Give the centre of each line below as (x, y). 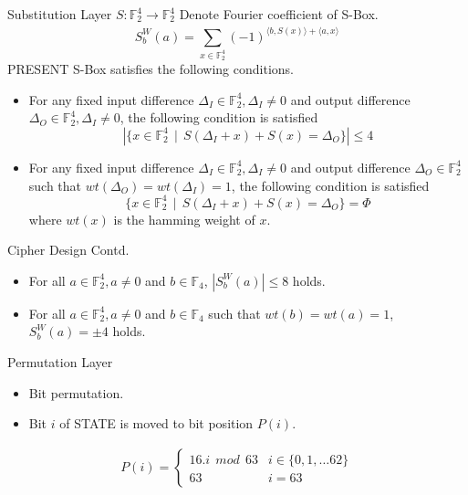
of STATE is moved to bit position (156, 423)
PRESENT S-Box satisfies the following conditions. (151, 69)
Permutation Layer (60, 362)
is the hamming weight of (184, 219)
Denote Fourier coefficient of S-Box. (279, 14)
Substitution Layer (60, 14)
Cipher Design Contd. (68, 250)
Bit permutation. (76, 392)
